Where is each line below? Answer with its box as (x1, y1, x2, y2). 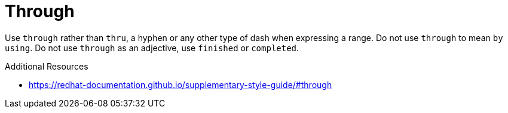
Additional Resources (5, 61, 88, 71)
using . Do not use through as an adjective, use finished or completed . (5, 42, 299, 53)
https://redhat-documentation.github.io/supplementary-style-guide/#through (29, 79, 332, 90)
